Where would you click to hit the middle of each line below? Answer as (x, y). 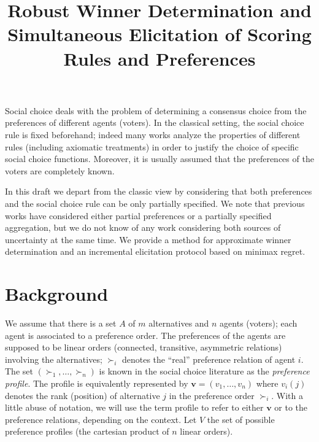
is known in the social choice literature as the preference (204, 371)
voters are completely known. (60, 170)
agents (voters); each (259, 323)
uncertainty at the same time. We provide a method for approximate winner (148, 239)
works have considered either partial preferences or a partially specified (138, 215)
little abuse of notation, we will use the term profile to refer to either (134, 407)
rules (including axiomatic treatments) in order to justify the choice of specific (152, 146)
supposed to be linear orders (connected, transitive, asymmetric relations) (144, 347)
